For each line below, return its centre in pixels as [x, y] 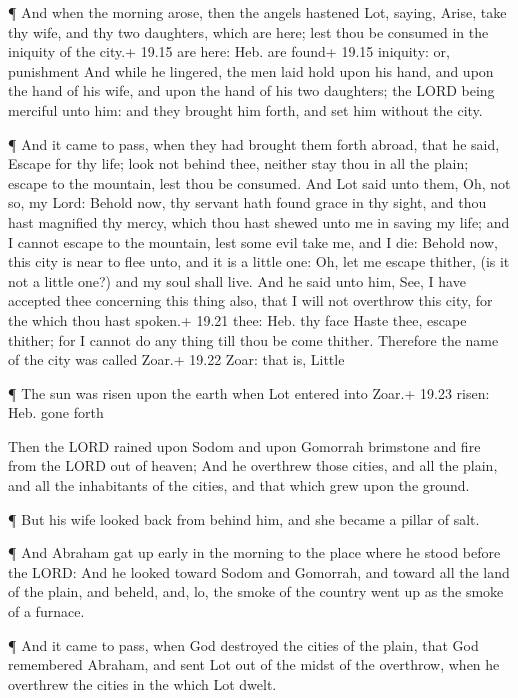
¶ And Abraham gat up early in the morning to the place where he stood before [254, 552]
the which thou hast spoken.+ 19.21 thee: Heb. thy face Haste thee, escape [237, 319]
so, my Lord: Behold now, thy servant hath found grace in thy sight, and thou [247, 202]
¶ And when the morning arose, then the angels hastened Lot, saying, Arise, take [257, 12]
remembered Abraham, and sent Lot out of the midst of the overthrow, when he [254, 664]
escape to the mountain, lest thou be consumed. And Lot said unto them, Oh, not [259, 182]
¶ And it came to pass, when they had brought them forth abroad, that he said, [254, 143]
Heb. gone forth [56, 412]
